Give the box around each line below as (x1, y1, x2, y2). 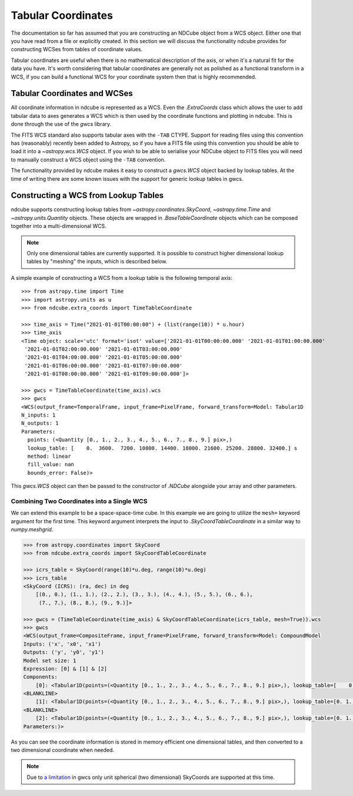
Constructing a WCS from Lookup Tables (11, 190, 164, 200)
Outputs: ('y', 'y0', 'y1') (23, 649, 104, 656)
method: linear (27, 453, 71, 460)
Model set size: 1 (23, 657, 76, 664)
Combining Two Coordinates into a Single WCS (11, 497, 148, 505)
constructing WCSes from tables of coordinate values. (11, 46, 143, 53)
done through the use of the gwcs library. (11, 121, 112, 128)
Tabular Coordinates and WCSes (11, 88, 133, 98)
